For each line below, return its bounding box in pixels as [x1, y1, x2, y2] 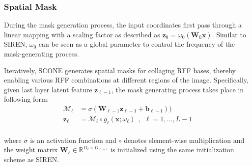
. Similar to [212, 29, 246, 39]
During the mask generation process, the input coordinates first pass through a [4, 20, 242, 30]
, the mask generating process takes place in [111, 84, 244, 94]
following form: [4, 94, 49, 104]
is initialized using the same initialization [111, 144, 234, 155]
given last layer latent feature [4, 84, 92, 94]
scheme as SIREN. [4, 154, 59, 165]
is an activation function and [30, 135, 117, 145]
